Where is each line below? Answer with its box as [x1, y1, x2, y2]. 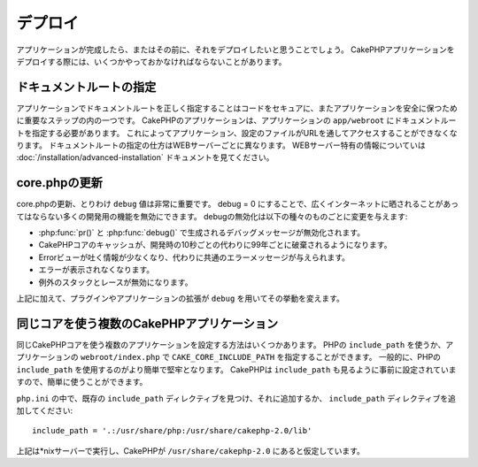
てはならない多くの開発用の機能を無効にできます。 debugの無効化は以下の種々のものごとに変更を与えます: [16, 211, 408, 221]
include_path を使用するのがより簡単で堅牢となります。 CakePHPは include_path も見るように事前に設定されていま [16, 364, 457, 375]
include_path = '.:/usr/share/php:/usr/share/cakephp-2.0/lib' [32, 425, 312, 436]
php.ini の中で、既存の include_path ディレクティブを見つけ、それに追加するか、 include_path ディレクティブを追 [16, 393, 456, 403]
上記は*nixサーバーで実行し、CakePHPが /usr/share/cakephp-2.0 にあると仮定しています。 [16, 445, 365, 456]
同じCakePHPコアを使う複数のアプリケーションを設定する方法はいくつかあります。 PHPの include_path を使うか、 [16, 339, 446, 349]
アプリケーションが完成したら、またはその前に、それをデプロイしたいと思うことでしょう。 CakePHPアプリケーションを [16, 44, 455, 55]
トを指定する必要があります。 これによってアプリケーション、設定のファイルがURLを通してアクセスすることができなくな [16, 127, 458, 138]
